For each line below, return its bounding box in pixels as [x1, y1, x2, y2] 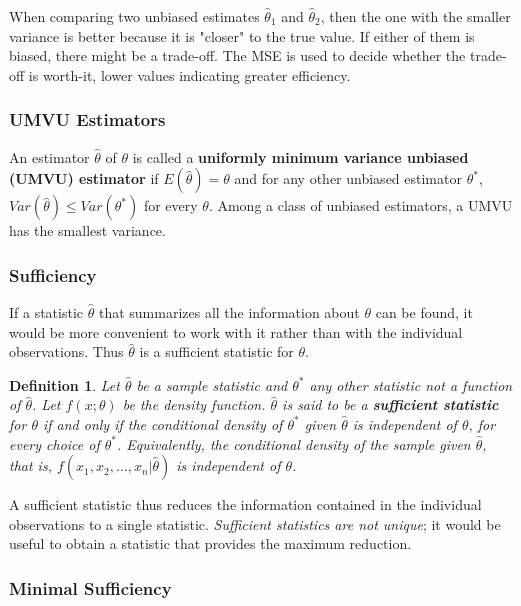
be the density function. [122, 394, 266, 415]
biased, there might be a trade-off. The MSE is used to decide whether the [9, 45, 466, 66]
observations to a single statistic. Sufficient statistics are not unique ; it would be [9, 513, 501, 534]
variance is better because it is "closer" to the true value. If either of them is [9, 25, 475, 46]
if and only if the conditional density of [42, 413, 283, 434]
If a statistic [9, 302, 84, 322]
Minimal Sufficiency [9, 575, 172, 600]
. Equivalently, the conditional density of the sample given [117, 433, 471, 454]
